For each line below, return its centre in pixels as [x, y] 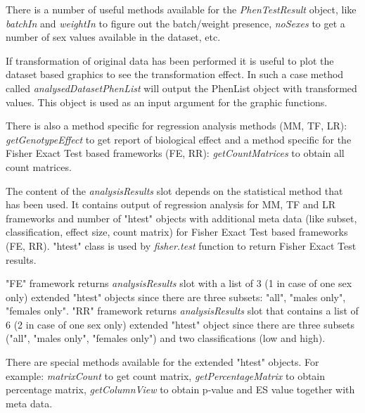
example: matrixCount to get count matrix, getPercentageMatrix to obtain [166, 375]
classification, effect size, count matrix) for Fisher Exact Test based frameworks [177, 232]
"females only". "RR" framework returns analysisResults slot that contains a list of [182, 311]
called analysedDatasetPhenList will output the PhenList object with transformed [181, 88]
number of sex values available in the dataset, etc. [113, 37]
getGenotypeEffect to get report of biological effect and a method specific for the [179, 139]
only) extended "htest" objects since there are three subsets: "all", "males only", [176, 297]
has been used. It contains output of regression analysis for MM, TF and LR [171, 204]
